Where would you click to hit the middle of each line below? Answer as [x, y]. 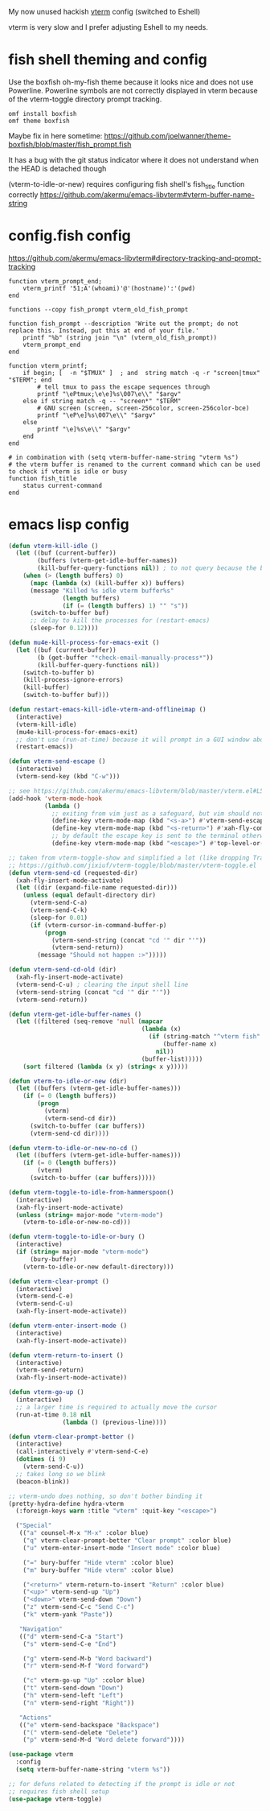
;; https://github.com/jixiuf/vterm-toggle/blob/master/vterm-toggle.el [133, 865]
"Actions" [35, 1718]
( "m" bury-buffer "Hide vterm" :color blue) [98, 1570]
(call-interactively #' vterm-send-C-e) [82, 1452]
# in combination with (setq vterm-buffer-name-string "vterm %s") [124, 457]
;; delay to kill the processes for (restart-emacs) [120, 621]
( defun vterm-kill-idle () [53, 546]
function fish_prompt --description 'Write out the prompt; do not [124, 324]
